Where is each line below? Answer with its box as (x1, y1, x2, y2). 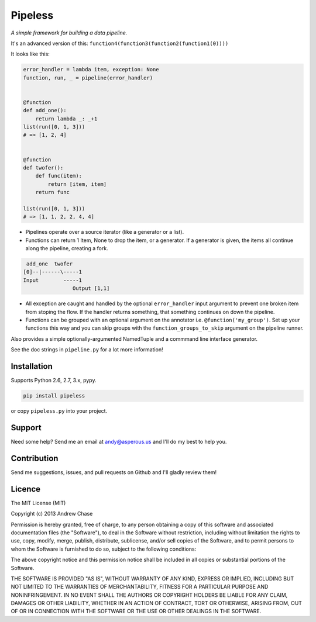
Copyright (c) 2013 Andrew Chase (11, 510, 93, 517)
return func (35, 189, 70, 196)
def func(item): (35, 172, 82, 179)
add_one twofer (26, 261, 73, 267)
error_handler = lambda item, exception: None (23, 66, 159, 73)
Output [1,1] (72, 285, 110, 292)
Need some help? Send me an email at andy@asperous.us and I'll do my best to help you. (11, 438, 227, 445)
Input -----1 (23, 277, 82, 284)
